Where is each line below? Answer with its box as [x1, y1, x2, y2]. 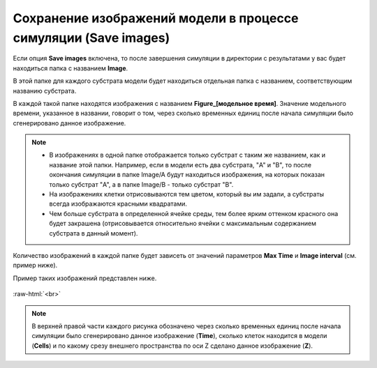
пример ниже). [13, 261, 58, 270]
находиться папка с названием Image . [13, 63, 128, 72]
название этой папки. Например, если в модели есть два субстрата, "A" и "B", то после [49, 160, 312, 169]
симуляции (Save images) [13, 30, 170, 45]
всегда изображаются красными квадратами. [49, 199, 188, 208]
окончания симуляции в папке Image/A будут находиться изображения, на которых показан [49, 171, 325, 179]
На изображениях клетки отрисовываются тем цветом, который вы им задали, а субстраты [49, 190, 325, 199]
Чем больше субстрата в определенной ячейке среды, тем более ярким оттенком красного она [49, 209, 339, 217]
